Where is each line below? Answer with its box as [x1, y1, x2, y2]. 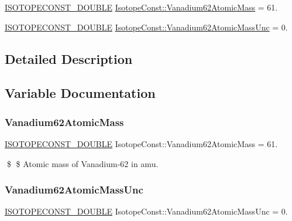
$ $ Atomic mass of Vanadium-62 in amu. [6, 157, 159, 169]
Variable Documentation [5, 84, 156, 102]
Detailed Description [5, 49, 133, 67]
